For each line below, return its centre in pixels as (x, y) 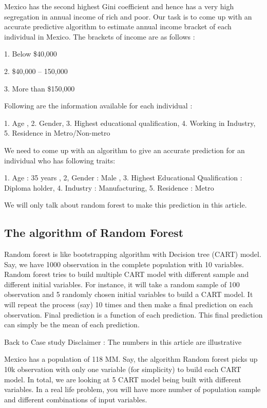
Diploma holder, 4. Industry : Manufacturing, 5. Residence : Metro (109, 187)
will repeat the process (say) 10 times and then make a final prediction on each (129, 304)
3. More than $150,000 (40, 88)
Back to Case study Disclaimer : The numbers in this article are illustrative (123, 341)
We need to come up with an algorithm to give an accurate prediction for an (125, 150)
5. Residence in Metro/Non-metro (57, 133)
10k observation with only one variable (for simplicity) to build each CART (123, 369)
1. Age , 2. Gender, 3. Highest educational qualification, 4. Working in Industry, (130, 123)
